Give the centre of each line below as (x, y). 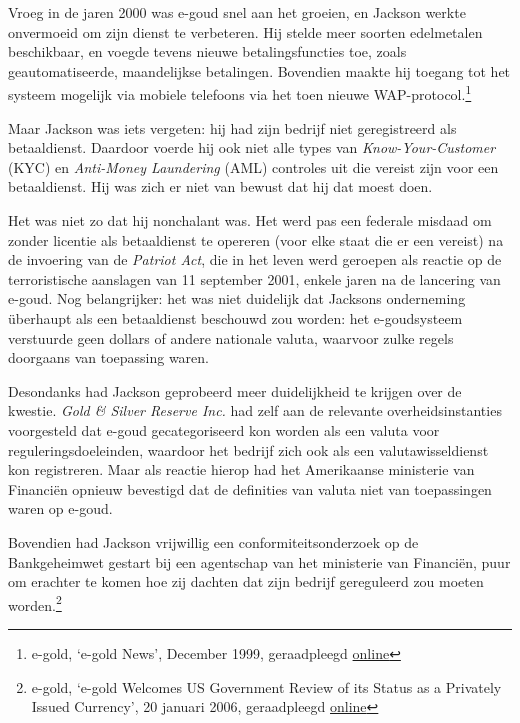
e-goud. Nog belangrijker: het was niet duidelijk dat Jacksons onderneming (237, 298)
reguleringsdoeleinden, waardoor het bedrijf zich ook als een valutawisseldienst (248, 449)
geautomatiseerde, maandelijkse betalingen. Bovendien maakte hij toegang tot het (259, 70)
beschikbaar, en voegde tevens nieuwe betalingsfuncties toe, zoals (207, 51)
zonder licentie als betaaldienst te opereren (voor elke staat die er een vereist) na (256, 239)
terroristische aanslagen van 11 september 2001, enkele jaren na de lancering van (254, 278)
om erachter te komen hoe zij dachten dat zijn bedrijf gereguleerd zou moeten (246, 581)
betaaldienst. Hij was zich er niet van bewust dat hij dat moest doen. (220, 186)
